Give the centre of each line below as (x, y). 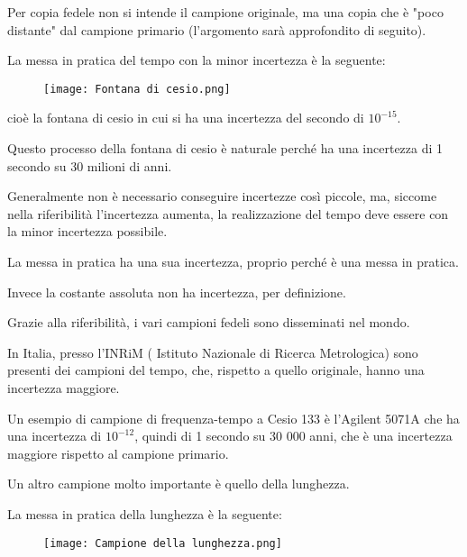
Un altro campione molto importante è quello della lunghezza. (179, 484)
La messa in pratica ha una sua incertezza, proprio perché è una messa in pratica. (233, 261)
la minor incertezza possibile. (87, 231)
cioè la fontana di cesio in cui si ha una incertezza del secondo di (186, 118)
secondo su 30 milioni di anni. (90, 165)
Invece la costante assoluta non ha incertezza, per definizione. (177, 292)
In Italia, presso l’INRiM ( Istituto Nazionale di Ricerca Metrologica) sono (213, 352)
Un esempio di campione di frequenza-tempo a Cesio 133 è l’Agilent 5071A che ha (233, 418)
